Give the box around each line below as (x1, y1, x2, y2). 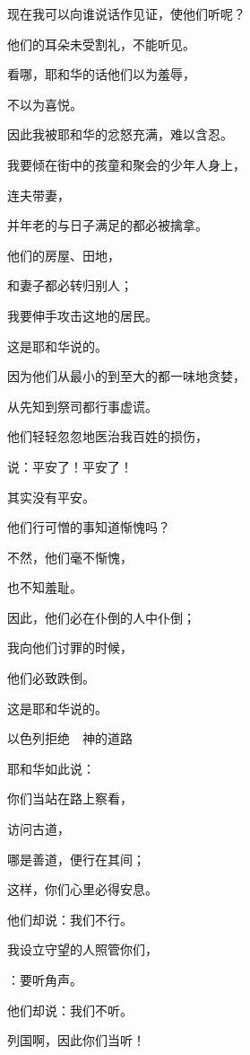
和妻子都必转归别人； (7, 276, 133, 295)
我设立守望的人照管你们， (7, 940, 158, 959)
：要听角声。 (7, 971, 82, 989)
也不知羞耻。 (7, 578, 82, 597)
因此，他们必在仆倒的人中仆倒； (7, 607, 195, 626)
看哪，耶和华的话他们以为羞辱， (7, 65, 195, 84)
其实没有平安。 (7, 487, 95, 506)
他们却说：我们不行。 (7, 909, 133, 928)
